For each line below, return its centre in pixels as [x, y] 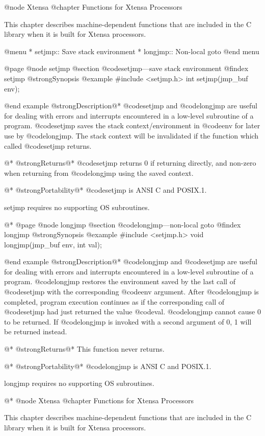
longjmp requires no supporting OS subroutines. [79, 383]
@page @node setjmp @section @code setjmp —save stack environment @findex [126, 68]
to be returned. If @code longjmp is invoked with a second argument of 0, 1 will [128, 321]
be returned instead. [36, 331]
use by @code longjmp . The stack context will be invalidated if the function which [131, 135]
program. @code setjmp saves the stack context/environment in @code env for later [132, 125]
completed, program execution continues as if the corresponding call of [114, 301]
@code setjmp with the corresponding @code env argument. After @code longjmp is [131, 292]
